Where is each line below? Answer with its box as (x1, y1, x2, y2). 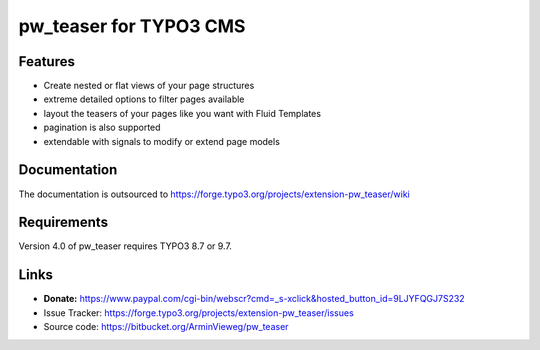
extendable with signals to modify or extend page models (43, 135, 280, 147)
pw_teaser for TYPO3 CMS (18, 15, 246, 37)
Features (18, 53, 75, 70)
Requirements (18, 214, 109, 231)
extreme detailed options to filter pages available (43, 93, 245, 105)
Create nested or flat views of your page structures (43, 80, 255, 92)
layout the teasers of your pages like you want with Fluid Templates (43, 107, 322, 119)
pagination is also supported (43, 121, 161, 134)
